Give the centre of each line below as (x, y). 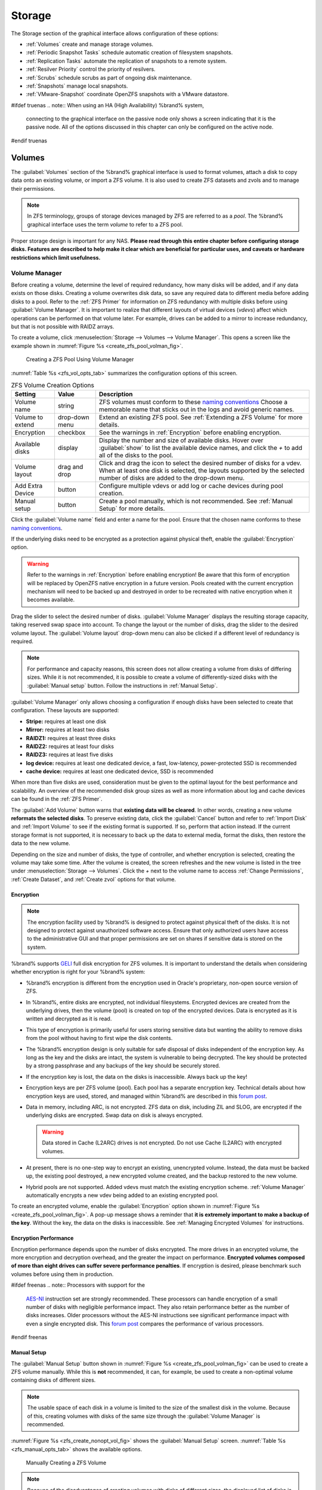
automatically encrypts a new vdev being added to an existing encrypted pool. (122, 1196)
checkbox (72, 433)
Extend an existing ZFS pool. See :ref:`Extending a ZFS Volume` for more (201, 417)
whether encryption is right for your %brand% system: (78, 972)
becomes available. (51, 600)
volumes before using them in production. (62, 1274)
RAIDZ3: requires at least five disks (69, 755)
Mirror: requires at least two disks (68, 730)
